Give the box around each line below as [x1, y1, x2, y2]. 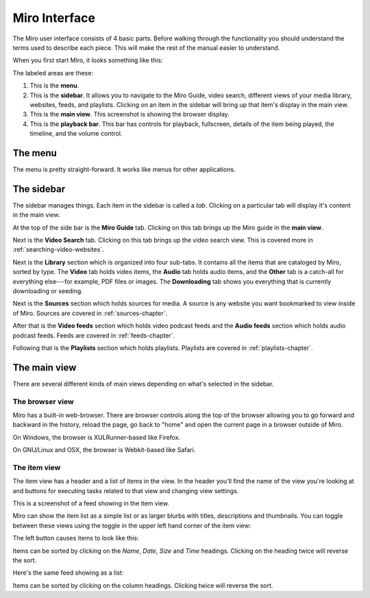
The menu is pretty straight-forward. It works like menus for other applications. [12, 165, 236, 173]
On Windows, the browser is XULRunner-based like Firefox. [12, 433, 181, 441]
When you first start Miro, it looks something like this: [12, 56, 164, 64]
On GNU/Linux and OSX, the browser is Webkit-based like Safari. [12, 446, 196, 454]
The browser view [12, 397, 75, 406]
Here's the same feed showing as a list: [12, 569, 124, 577]
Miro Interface [12, 10, 96, 25]
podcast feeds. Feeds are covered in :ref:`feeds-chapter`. [12, 331, 175, 339]
